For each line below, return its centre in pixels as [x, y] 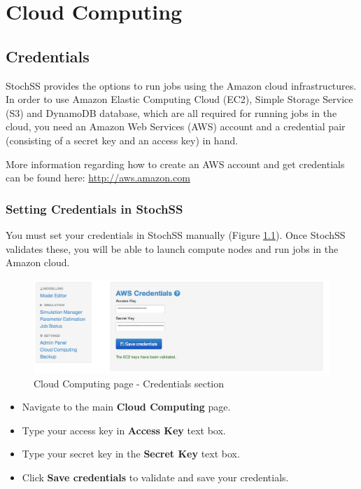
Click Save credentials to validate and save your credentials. [155, 477]
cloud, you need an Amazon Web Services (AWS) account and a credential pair [176, 126]
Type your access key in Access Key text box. [124, 430]
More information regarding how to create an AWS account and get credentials [175, 164]
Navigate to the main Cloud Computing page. [126, 407]
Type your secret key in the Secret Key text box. [131, 454]
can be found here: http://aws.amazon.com [98, 178]
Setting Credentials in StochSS [94, 208]
